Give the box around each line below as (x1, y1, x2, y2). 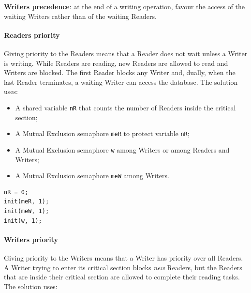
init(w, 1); (4, 217, 42, 224)
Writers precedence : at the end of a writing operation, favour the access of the (4, 1, 245, 11)
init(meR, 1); (4, 198, 49, 205)
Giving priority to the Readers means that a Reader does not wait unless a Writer (4, 48, 248, 58)
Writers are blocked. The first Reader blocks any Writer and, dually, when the (4, 67, 236, 77)
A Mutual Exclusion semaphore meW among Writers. (15, 170, 169, 181)
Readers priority (4, 30, 60, 40)
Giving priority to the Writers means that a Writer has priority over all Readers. (4, 252, 243, 262)
